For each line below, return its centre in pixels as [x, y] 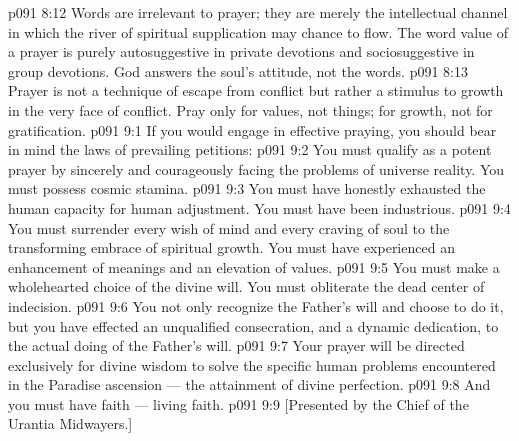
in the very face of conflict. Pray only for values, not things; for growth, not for [250, 109]
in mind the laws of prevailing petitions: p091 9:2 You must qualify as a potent [250, 149]
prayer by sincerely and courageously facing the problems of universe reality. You [256, 168]
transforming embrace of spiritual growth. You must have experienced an [231, 247]
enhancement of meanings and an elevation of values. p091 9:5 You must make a [254, 266]
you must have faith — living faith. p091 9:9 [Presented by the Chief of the [238, 403]
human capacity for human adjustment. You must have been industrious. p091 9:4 [259, 207]
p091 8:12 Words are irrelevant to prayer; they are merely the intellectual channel [258, 12]
